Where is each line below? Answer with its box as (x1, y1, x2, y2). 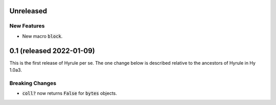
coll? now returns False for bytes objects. (22, 90, 118, 96)
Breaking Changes (9, 80, 57, 87)
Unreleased (9, 7, 48, 15)
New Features (9, 22, 45, 30)
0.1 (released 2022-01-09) (9, 46, 96, 55)
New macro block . (22, 33, 63, 39)
